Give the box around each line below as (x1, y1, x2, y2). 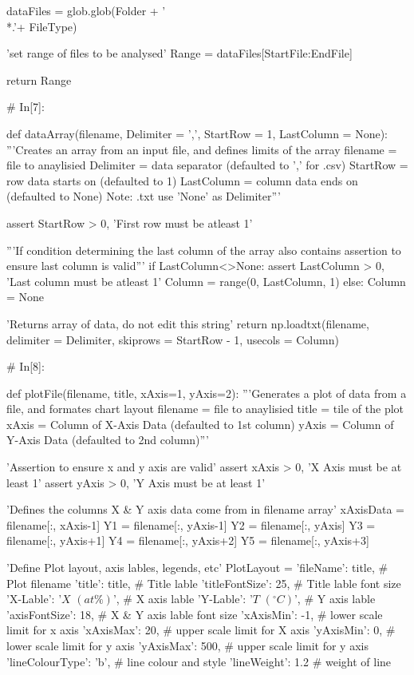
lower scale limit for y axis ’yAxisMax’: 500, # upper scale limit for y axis (6, 637, 369, 653)
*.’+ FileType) (6, 18, 77, 34)
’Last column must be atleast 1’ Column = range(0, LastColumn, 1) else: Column (6, 272, 406, 289)
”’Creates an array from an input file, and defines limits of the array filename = (6, 141, 397, 157)
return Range (6, 71, 72, 88)
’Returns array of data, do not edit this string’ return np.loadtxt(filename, (6, 315, 369, 332)
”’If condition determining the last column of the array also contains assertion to (6, 241, 401, 258)
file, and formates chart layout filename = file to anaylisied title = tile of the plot (6, 400, 404, 417)
